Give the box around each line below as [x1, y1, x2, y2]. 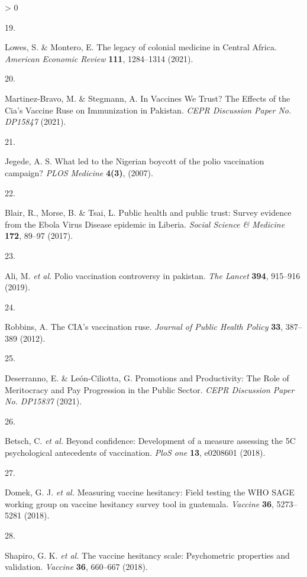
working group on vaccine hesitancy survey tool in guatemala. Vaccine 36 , [5, 497, 274, 510]
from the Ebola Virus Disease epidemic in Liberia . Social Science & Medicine [5, 218, 285, 230]
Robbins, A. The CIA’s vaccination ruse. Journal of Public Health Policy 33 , [5, 320, 283, 333]
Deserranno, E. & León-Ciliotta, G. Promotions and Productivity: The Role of [5, 372, 289, 384]
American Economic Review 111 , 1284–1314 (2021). [5, 52, 193, 64]
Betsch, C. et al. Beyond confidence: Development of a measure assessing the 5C [5, 435, 296, 447]
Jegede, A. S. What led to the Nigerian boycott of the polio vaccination [5, 155, 264, 167]
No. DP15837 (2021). [5, 395, 82, 407]
